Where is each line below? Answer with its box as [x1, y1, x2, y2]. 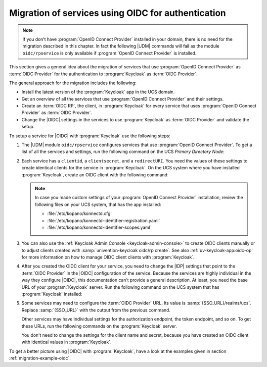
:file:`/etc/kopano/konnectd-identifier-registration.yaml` [47, 217, 160, 223]
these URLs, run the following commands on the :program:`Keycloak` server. [21, 323, 178, 329]
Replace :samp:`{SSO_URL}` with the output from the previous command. [21, 307, 171, 313]
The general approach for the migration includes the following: [9, 80, 137, 86]
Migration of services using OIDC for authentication [9, 7, 226, 18]
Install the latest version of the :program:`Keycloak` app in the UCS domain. [21, 89, 175, 95]
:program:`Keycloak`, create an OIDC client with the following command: [21, 171, 169, 178]
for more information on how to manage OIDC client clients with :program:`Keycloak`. [21, 254, 195, 260]
